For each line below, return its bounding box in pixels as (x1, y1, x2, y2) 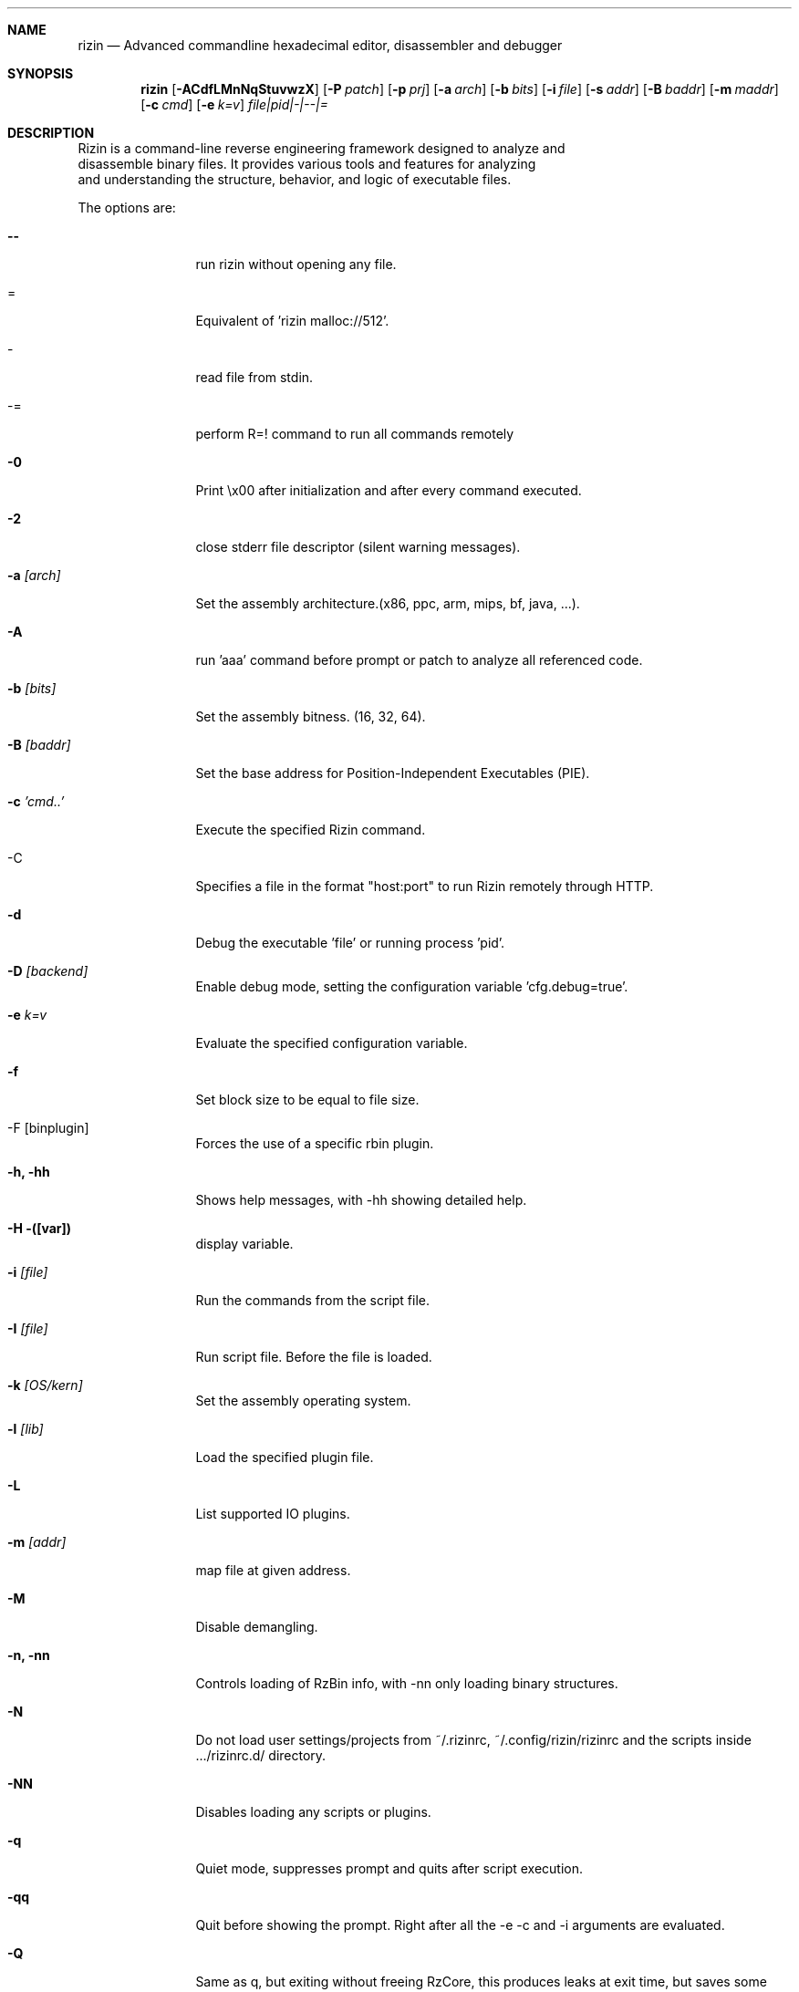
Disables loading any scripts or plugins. (195, 1804, 431, 1820)
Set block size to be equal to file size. (195, 1092, 420, 1107)
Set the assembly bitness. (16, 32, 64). (195, 709, 426, 724)
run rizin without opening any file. (195, 256, 397, 272)
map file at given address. (195, 1562, 351, 1578)
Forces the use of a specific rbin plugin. (195, 1136, 434, 1151)
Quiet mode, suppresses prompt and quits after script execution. (195, 1861, 584, 1876)
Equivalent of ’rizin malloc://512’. (195, 313, 389, 328)
